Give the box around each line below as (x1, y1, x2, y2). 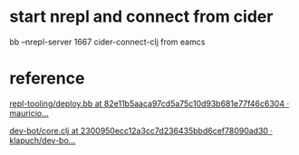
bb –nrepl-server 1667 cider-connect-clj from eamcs (9, 36, 206, 47)
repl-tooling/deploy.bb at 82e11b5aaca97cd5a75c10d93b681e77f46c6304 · (9, 98, 290, 109)
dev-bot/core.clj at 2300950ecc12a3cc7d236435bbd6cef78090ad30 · (9, 125, 274, 136)
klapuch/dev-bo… (9, 134, 76, 146)
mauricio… (9, 107, 50, 119)
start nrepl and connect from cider (9, 6, 274, 27)
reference (9, 68, 85, 89)
